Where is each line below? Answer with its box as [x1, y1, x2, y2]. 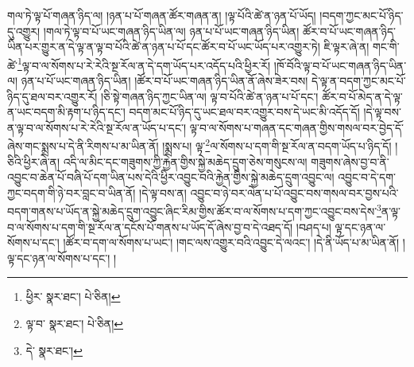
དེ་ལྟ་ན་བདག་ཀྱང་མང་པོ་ [311, 72, 406, 89]
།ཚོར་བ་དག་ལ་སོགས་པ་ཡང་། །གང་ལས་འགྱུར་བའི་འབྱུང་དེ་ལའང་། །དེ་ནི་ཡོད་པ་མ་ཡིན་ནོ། [63, 234, 400, 251]
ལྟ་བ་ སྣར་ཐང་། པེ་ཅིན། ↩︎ [25, 315, 123, 332]
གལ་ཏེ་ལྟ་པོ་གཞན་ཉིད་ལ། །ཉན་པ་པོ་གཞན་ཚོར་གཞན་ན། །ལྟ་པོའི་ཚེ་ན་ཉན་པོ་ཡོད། [7, 7, 316, 23]
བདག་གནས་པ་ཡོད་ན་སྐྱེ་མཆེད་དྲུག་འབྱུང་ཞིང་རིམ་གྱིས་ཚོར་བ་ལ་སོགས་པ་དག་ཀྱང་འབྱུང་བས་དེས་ [7, 203, 377, 220]
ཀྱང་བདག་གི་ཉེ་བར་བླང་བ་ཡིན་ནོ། [7, 184, 136, 201]
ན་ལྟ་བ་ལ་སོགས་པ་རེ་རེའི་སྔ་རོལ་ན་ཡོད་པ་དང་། [7, 119, 187, 135]
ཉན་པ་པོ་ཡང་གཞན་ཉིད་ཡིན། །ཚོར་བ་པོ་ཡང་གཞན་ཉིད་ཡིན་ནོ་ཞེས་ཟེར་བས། [21, 72, 308, 89]
